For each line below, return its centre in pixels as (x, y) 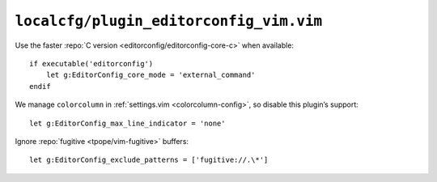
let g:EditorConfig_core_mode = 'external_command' (151, 75)
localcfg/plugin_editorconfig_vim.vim (169, 21)
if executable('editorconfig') (91, 63)
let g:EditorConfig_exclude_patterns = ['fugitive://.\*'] (149, 160)
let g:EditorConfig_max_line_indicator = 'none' (127, 123)
